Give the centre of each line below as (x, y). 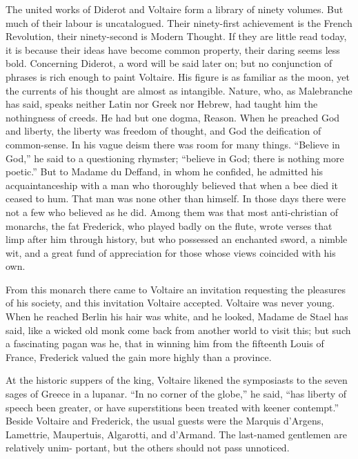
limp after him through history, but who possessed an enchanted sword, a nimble (177, 239)
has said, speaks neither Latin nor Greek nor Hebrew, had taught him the (162, 104)
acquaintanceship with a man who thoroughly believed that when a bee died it (172, 185)
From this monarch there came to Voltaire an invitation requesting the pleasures (176, 289)
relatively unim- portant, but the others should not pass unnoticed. (148, 448)
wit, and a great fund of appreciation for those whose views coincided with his (171, 252)
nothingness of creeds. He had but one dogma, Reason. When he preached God (173, 117)
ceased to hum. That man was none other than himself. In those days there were (176, 198)
